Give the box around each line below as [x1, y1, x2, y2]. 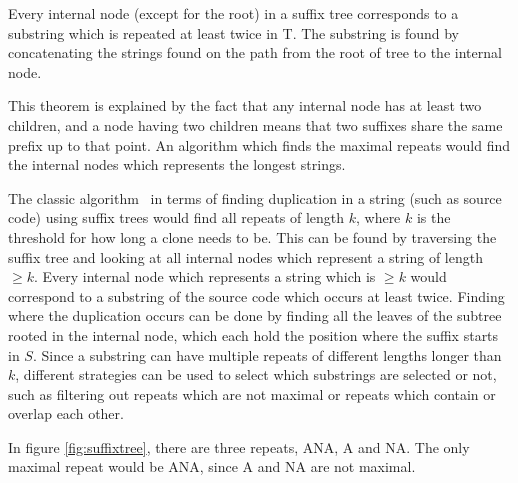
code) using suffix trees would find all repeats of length [8, 207, 344, 228]
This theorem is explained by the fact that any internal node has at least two [8, 95, 482, 116]
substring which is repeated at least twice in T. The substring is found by [8, 22, 459, 43]
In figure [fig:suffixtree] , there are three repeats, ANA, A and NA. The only [8, 436, 470, 457]
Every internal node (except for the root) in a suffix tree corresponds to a [8, 3, 459, 23]
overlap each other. [8, 403, 124, 424]
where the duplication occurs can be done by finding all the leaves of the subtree [8, 305, 502, 326]
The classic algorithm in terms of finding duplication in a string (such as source [8, 187, 502, 208]
